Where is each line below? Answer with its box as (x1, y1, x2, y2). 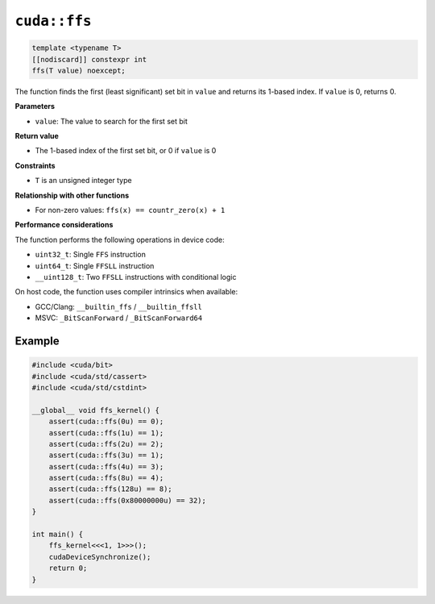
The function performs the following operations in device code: (14, 235, 225, 244)
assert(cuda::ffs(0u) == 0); (48, 417, 164, 427)
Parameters (14, 102, 56, 111)
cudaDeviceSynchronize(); (48, 552, 151, 561)
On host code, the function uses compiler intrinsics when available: (14, 287, 238, 297)
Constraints (14, 160, 56, 170)
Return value (14, 131, 60, 141)
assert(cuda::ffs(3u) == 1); (48, 451, 164, 460)
